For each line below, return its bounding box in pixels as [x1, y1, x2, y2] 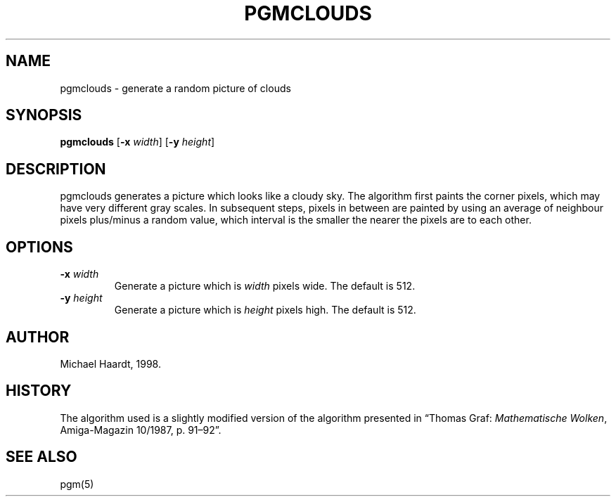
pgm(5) [60, 477, 94, 490]
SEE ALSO [6, 448, 77, 466]
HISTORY [6, 382, 72, 400]
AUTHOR [6, 328, 70, 346]
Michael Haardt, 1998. [60, 357, 161, 370]
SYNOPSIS [6, 106, 82, 124]
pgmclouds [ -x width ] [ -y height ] [60, 136, 215, 148]
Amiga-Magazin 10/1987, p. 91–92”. [60, 423, 222, 436]
